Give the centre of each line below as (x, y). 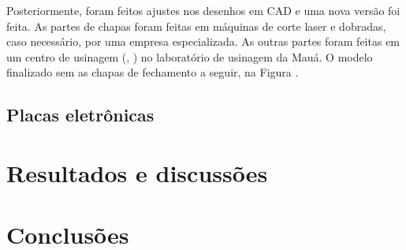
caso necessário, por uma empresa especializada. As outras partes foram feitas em (203, 41)
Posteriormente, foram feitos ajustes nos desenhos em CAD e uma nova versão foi (203, 10)
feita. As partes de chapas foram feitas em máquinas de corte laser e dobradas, (196, 26)
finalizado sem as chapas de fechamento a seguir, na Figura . (153, 72)
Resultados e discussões (137, 172)
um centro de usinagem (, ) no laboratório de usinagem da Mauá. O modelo (190, 56)
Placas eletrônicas (80, 115)
